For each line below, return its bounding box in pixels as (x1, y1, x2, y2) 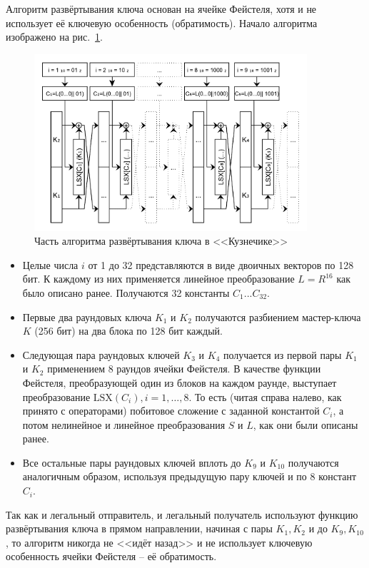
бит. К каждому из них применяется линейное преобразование (22, 271, 295, 286)
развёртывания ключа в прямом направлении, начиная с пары (6, 521, 273, 536)
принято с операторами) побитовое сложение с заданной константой (22, 403, 320, 418)
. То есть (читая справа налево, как (188, 389, 342, 404)
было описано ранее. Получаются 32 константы (22, 285, 230, 300)
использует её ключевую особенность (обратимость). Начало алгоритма (6, 15, 318, 30)
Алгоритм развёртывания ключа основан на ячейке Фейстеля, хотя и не (6, 1, 317, 16)
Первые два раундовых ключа (22, 309, 152, 324)
